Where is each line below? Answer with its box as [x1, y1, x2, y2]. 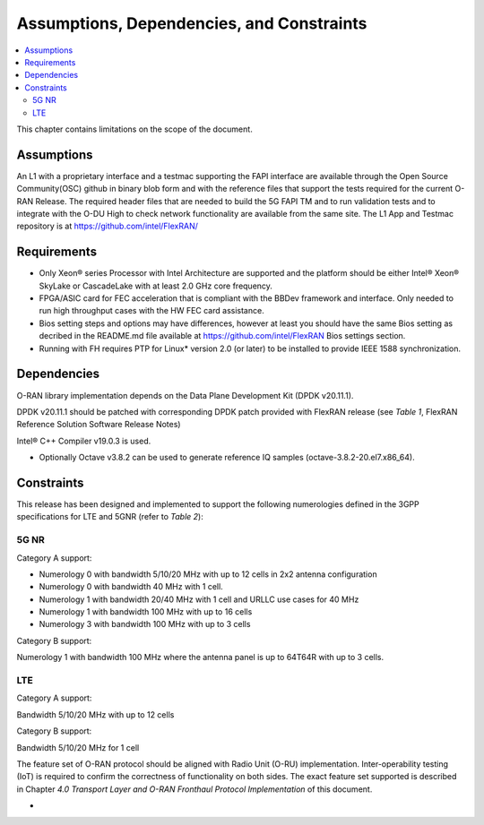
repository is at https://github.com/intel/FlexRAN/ [16, 220, 199, 232]
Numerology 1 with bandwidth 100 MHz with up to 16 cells [39, 606, 253, 617]
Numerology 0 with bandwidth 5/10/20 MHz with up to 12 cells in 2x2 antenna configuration [39, 569, 377, 580]
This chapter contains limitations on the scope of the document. [16, 124, 253, 134]
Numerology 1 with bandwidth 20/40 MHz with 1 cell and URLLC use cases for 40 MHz [39, 594, 359, 605]
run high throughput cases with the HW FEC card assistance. [39, 305, 264, 316]
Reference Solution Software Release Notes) [16, 419, 181, 430]
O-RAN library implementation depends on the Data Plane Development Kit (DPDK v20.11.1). [16, 390, 354, 400]
